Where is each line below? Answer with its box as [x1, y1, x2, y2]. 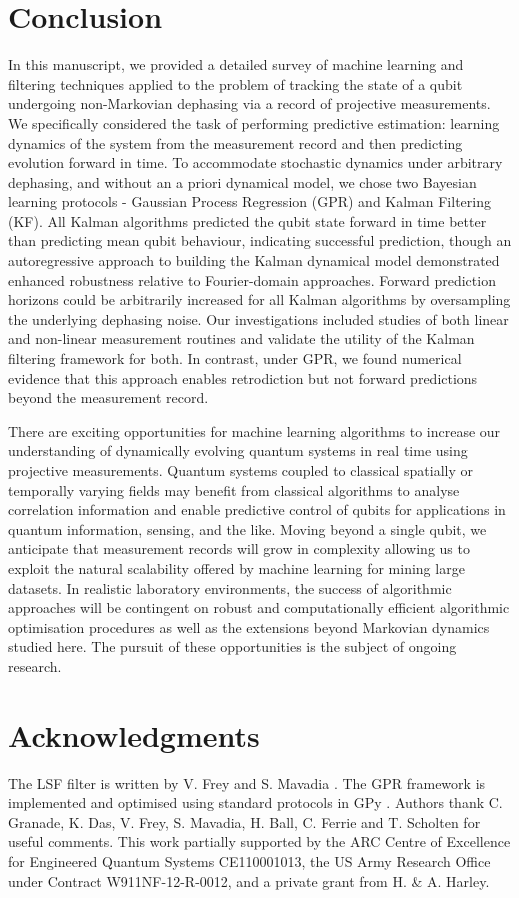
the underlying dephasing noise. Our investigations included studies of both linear [8, 308, 509, 329]
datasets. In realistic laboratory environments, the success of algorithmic [8, 577, 452, 598]
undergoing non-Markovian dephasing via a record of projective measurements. [8, 93, 491, 114]
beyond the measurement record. [8, 387, 209, 408]
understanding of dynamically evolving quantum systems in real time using [8, 440, 468, 461]
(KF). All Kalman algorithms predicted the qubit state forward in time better [8, 210, 487, 231]
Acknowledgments [8, 714, 260, 755]
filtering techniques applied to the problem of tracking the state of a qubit [8, 73, 463, 94]
